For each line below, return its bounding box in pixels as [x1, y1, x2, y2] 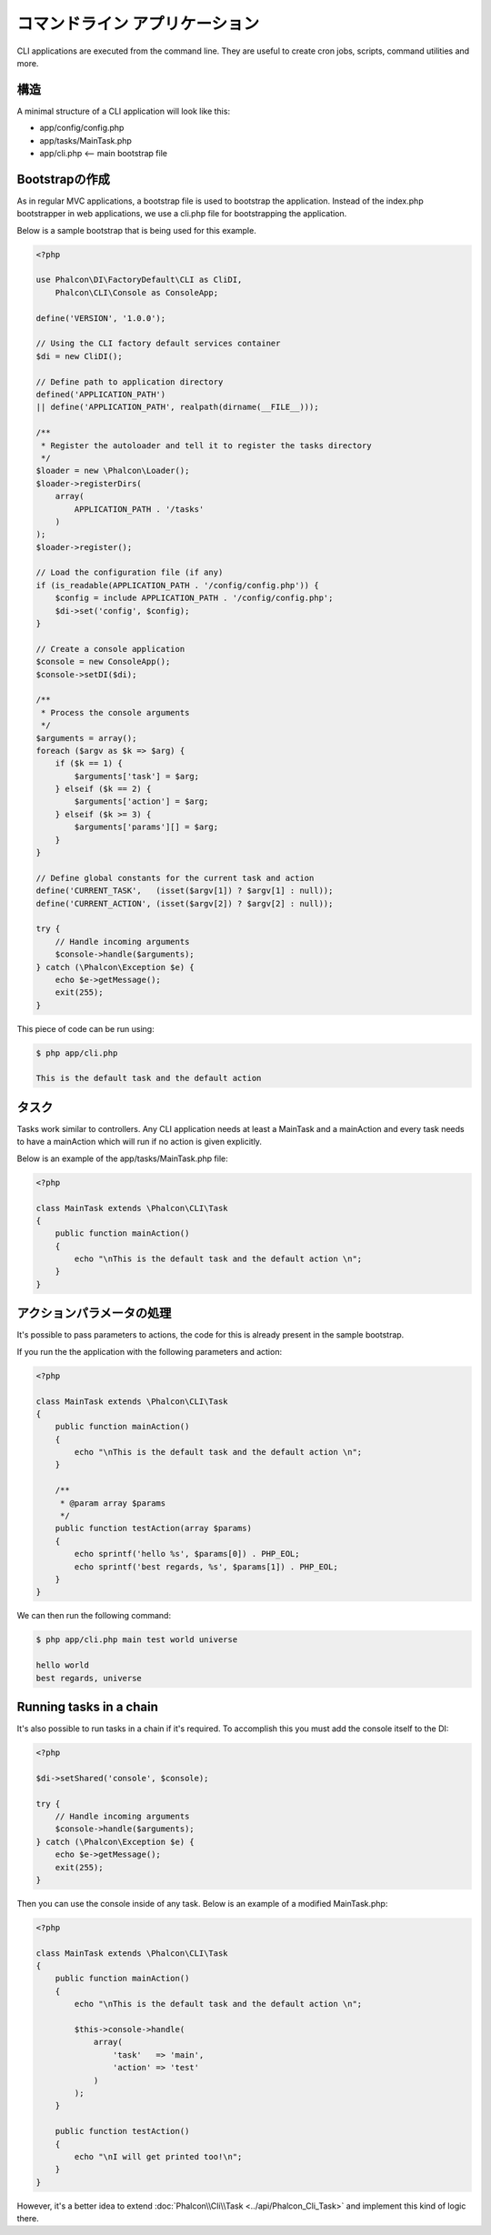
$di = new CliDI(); [35, 351, 123, 361]
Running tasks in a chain [16, 1699, 158, 1714]
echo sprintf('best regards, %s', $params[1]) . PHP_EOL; [74, 1561, 338, 1572]
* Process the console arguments [41, 707, 190, 717]
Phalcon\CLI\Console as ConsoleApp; [55, 287, 218, 297]
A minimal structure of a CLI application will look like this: [16, 105, 231, 116]
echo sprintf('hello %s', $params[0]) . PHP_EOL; [74, 1548, 300, 1559]
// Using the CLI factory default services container [35, 338, 281, 349]
